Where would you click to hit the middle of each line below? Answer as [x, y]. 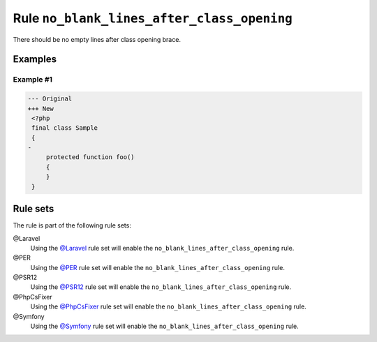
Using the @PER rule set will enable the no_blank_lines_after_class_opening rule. [158, 267]
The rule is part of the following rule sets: [72, 225]
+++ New [40, 109]
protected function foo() [90, 157]
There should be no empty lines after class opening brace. [97, 39]
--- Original [50, 99]
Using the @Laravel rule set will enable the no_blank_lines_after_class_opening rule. [162, 248]
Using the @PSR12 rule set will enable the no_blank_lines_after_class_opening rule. [161, 287]
